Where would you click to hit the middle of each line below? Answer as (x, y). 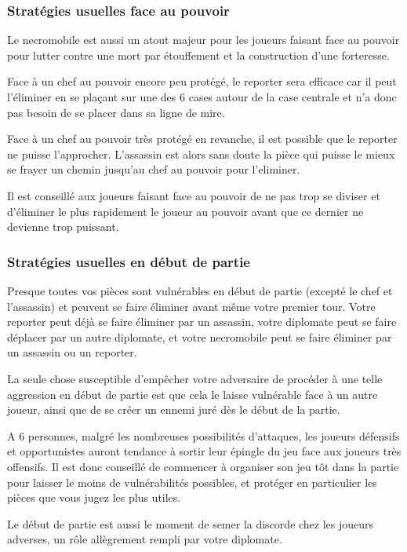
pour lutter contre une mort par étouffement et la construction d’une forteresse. (198, 55)
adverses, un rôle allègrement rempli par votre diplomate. (145, 539)
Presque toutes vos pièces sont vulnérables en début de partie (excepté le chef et (200, 290)
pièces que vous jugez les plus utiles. (94, 497)
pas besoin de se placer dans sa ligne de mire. (116, 112)
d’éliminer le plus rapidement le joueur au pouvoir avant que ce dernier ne (185, 211)
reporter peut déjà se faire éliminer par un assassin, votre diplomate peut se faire (202, 322)
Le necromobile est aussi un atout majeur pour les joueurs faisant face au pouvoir (203, 40)
